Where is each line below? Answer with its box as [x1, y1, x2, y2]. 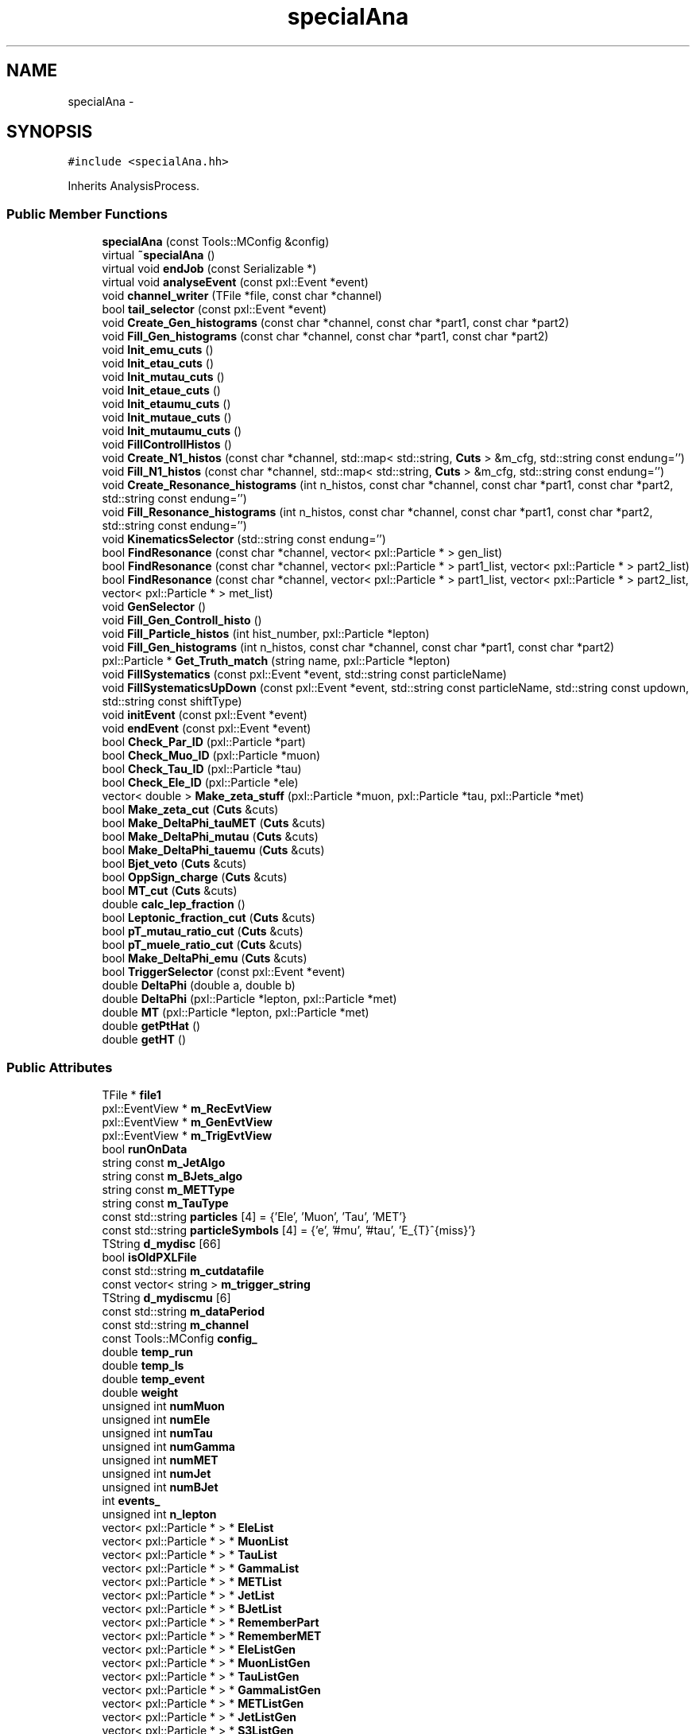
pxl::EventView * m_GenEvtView [102, 1114, 273, 1129]
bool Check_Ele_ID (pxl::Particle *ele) [102, 776, 299, 790]
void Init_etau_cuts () [102, 356, 215, 371]
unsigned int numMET [102, 1452, 218, 1467]
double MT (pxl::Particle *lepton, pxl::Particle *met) [102, 1005, 369, 1020]
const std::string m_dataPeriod [102, 1304, 265, 1318]
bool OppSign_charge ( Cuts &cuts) [102, 870, 288, 884]
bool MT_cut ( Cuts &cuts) [102, 884, 238, 898]
